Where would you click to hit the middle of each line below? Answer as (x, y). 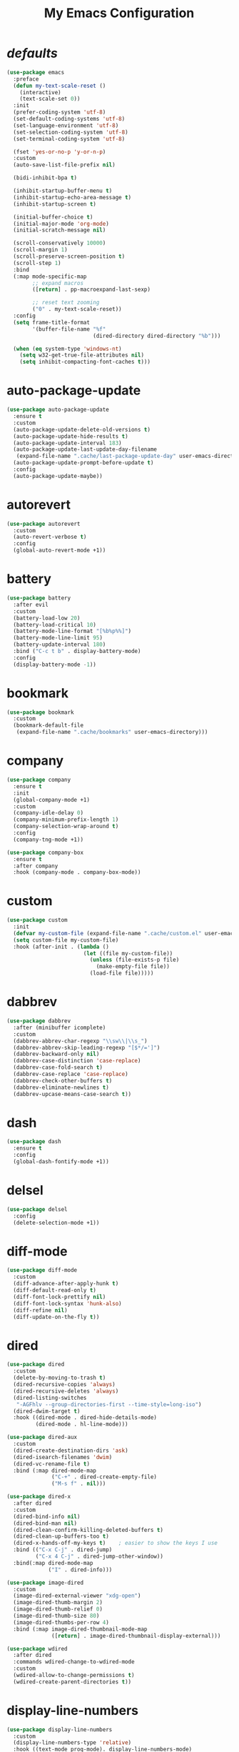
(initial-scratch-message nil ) (60, 230)
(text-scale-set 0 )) (50, 99)
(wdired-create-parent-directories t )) (72, 1682)
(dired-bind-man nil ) (45, 1523)
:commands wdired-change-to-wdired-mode (74, 1662)
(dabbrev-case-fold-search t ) (58, 1067)
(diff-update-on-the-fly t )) (56, 1317)
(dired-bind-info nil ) (47, 1516)
